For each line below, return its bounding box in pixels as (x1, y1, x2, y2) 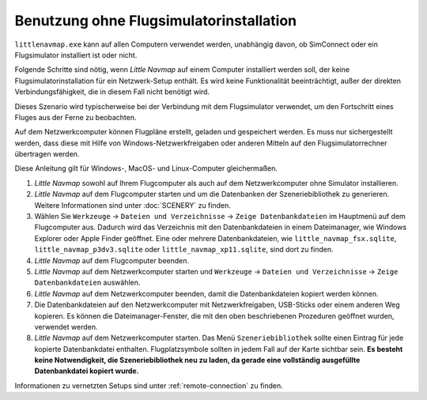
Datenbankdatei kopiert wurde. (34, 366, 139, 375)
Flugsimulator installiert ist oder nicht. (14, 50, 138, 59)
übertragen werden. (14, 149, 80, 159)
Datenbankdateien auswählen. (34, 277, 141, 288)
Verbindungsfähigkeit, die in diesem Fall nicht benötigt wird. (14, 87, 210, 96)
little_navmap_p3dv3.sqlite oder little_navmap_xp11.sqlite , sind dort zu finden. (34, 245, 334, 255)
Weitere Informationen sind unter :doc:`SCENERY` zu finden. (34, 200, 231, 209)
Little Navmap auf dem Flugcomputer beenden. (34, 255, 190, 265)
